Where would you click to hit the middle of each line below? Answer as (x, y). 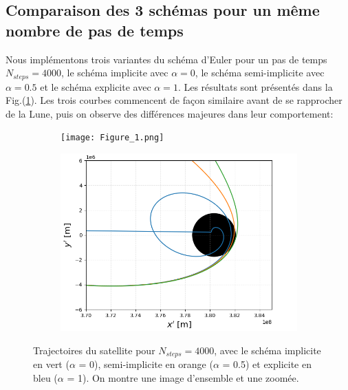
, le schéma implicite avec (115, 73)
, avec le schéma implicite (268, 350)
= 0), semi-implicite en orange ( (146, 364)
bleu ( (45, 377)
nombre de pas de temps (95, 30)
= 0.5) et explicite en (267, 364)
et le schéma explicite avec (96, 86)
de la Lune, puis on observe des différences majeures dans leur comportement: (170, 113)
